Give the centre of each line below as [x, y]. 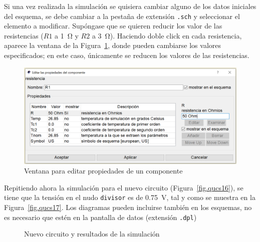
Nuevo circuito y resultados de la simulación [92, 234]
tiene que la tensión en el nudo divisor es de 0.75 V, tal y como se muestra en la [130, 197]
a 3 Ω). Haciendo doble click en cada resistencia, [167, 35]
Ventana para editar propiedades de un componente [103, 171]
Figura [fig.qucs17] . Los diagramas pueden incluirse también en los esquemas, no [128, 207]
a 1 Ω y [67, 35]
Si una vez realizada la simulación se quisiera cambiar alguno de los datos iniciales [130, 6]
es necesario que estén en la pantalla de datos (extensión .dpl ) [100, 217]
